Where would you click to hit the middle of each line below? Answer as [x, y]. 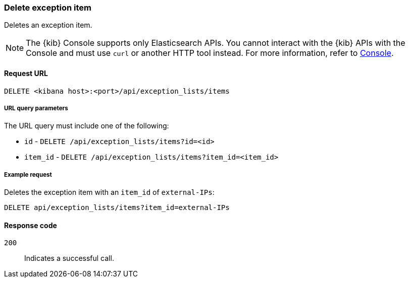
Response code [31, 225]
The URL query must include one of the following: [87, 126]
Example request [28, 174]
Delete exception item [48, 8]
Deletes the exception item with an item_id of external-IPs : [109, 192]
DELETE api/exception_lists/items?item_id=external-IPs [117, 208]
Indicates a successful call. [69, 258]
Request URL [26, 73]
